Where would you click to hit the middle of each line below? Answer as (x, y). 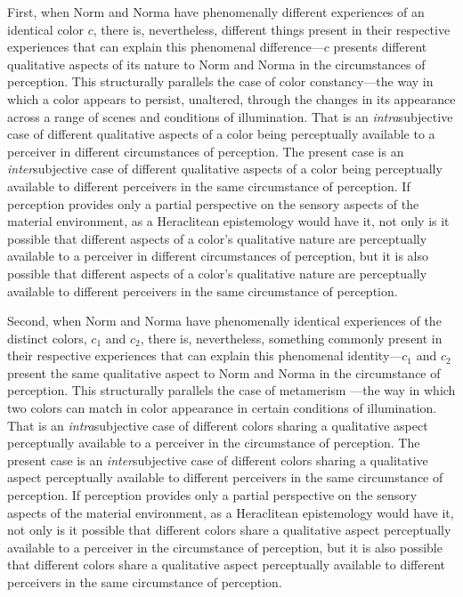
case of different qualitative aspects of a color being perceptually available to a (221, 134)
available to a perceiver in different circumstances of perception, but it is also (218, 256)
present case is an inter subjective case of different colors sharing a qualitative (218, 460)
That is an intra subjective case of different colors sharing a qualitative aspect (218, 425)
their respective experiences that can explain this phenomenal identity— (205, 355)
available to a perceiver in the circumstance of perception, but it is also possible (225, 547)
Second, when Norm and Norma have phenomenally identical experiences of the (224, 321)
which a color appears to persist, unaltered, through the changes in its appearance (231, 98)
